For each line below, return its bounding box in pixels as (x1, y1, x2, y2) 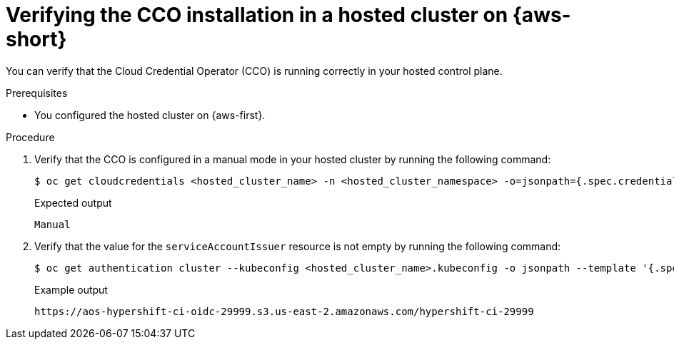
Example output (34, 283, 108, 296)
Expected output (34, 196, 112, 209)
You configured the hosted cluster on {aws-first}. (34, 108, 266, 121)
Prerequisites (6, 86, 68, 99)
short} (6, 27, 67, 51)
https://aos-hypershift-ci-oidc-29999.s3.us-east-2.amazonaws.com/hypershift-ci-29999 (34, 305, 534, 317)
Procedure (6, 130, 55, 143)
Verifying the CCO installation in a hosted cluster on (6, 3, 508, 27)
